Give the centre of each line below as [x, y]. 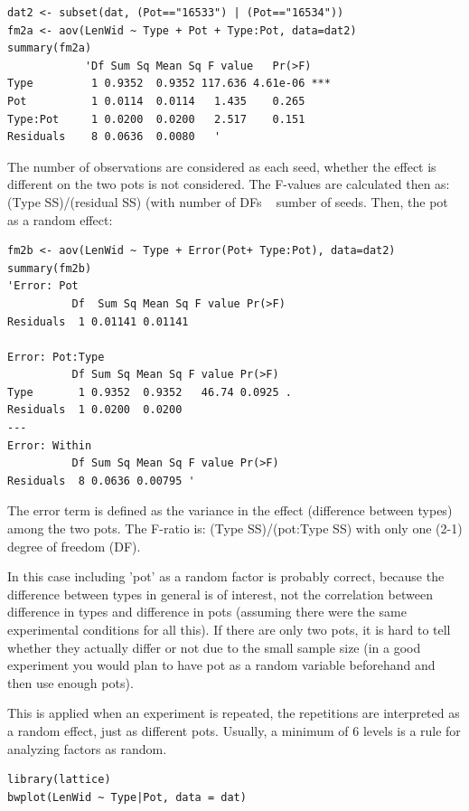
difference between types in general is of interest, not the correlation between [220, 594]
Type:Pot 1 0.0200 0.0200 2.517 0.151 [156, 119]
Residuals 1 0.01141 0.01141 [98, 321]
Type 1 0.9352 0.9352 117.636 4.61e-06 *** [169, 84]
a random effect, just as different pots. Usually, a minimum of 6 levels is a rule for [234, 730]
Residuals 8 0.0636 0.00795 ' [101, 481]
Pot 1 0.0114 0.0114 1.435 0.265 [156, 101]
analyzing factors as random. [87, 748]
